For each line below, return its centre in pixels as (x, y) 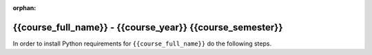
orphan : (24, 8)
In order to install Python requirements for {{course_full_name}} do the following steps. (142, 43)
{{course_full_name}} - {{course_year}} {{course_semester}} (148, 27)
